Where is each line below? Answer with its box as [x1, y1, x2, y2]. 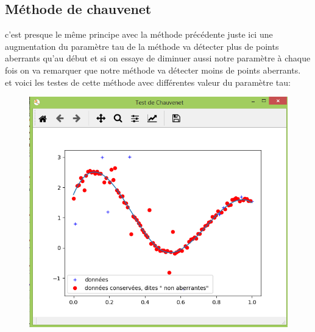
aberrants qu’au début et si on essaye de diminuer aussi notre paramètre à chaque [5, 52, 311, 64]
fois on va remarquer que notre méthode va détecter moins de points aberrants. [5, 63, 301, 76]
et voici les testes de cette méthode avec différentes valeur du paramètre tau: [5, 75, 291, 88]
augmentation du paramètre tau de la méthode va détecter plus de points [5, 40, 279, 52]
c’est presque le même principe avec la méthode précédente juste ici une [5, 28, 273, 41]
